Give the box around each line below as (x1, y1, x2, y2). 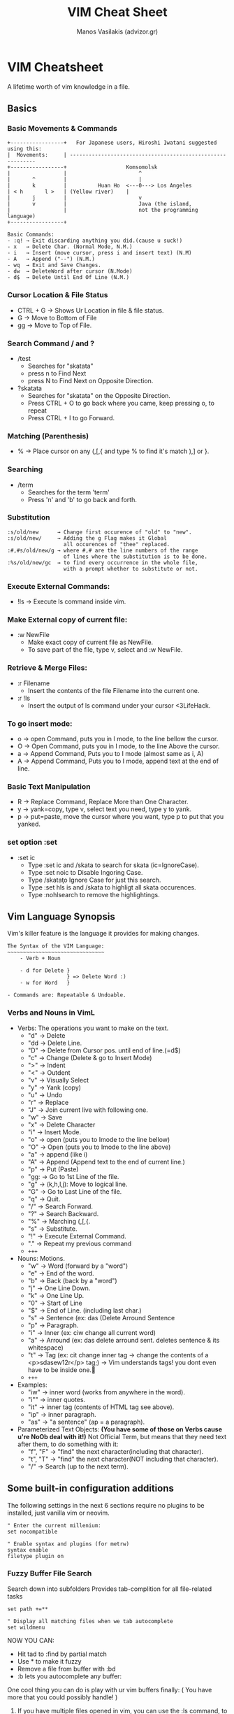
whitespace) (27, 1343, 64, 1352)
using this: (7, 145, 42, 152)
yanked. (17, 820, 41, 829)
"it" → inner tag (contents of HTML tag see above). (27, 1403, 175, 1411)
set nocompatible (7, 1528, 58, 1535)
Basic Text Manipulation (7, 781, 91, 791)
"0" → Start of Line (27, 1299, 82, 1307)
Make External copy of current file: (7, 615, 128, 624)
